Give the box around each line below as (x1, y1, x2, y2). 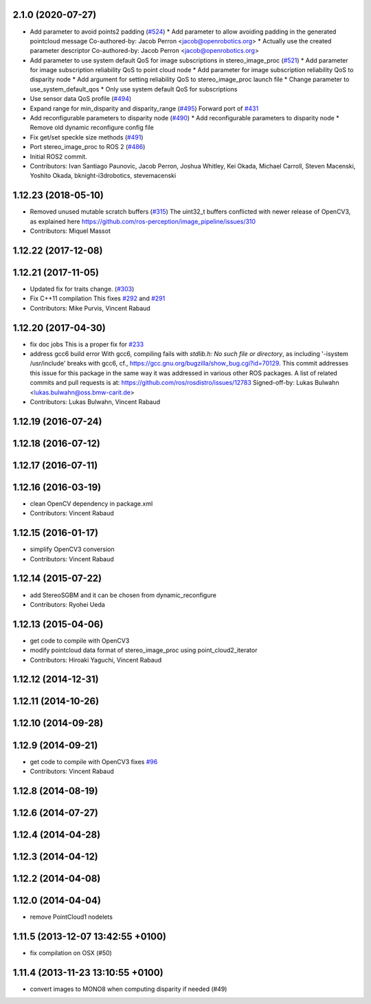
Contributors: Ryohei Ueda (30, 600, 106, 608)
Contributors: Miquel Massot (30, 227, 111, 235)
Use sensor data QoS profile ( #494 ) (30, 95, 132, 103)
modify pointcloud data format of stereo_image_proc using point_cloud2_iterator (30, 646, 258, 654)
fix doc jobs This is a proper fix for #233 (30, 340, 144, 348)
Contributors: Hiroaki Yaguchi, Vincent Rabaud (30, 656, 162, 664)
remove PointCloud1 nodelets (30, 913, 113, 921)
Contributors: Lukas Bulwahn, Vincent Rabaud (30, 398, 161, 406)
